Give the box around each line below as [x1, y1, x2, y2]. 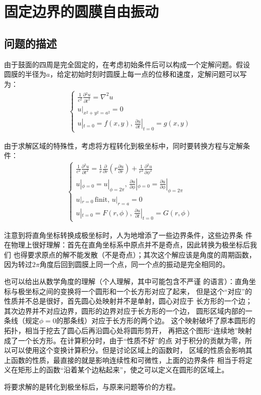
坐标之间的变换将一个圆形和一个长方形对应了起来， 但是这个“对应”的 [25, 286, 252, 296]
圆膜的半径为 [4, 69, 46, 79]
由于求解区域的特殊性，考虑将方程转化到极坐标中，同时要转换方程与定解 [4, 140, 243, 151]
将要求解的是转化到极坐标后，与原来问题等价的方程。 [4, 381, 180, 391]
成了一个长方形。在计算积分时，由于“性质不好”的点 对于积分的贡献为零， [4, 335, 245, 345]
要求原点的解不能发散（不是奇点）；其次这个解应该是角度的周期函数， [27, 249, 256, 259]
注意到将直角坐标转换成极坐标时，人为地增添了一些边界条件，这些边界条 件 [4, 229, 252, 240]
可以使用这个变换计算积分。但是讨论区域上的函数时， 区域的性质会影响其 [11, 345, 252, 355]
